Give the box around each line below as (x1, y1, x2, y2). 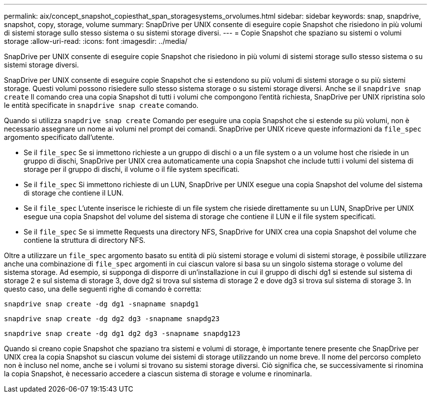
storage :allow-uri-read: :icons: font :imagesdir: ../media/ (4, 37, 187, 45)
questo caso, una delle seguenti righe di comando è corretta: (4, 285, 202, 293)
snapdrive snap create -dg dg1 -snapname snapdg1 (4, 300, 199, 308)
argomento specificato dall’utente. (4, 133, 115, 141)
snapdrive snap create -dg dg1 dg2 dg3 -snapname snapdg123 (4, 330, 241, 337)
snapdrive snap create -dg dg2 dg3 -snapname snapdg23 (4, 315, 220, 323)
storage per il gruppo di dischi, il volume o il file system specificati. (24, 165, 240, 173)
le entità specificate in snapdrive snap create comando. (4, 101, 199, 109)
